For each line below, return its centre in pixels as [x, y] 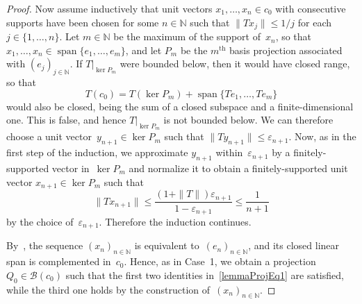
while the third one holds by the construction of [108, 289]
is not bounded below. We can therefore [248, 120]
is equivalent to [167, 245]
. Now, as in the [322, 136]
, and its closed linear [294, 245]
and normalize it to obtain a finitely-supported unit [238, 168]
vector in [71, 168]
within [229, 152]
